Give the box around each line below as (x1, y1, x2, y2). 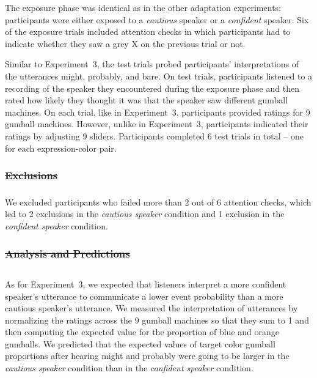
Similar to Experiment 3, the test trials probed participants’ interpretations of (5, 57, 299, 70)
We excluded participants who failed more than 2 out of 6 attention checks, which (5, 195, 312, 208)
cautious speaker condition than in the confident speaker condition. (5, 361, 253, 374)
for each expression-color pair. (5, 141, 117, 154)
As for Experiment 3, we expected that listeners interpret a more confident (5, 277, 286, 290)
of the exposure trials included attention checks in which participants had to (5, 25, 291, 38)
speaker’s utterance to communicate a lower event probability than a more (5, 289, 283, 302)
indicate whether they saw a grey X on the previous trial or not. (5, 37, 246, 50)
